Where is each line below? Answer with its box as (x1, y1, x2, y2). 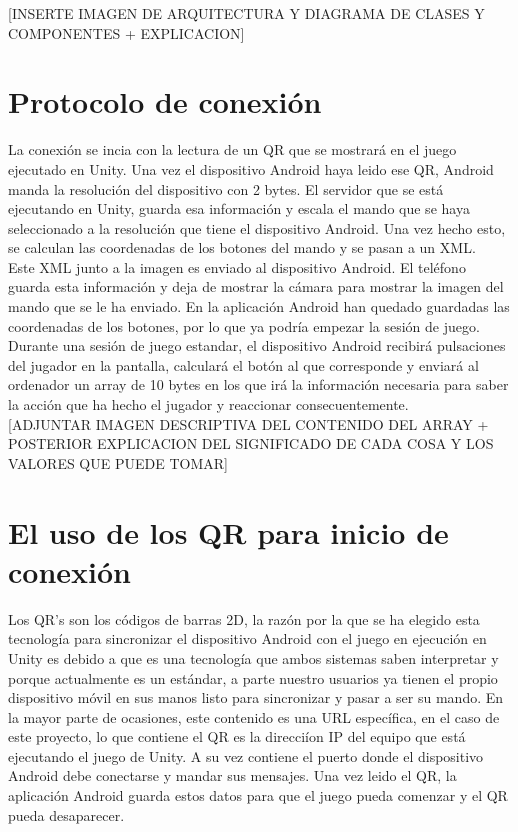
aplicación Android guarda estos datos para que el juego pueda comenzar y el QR (8, 785, 508, 806)
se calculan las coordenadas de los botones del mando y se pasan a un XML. (8, 237, 476, 258)
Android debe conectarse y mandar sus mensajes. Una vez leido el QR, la (8, 765, 457, 786)
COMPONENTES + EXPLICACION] (8, 22, 245, 43)
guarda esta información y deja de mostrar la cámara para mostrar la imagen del (8, 276, 504, 297)
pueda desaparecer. (8, 804, 125, 825)
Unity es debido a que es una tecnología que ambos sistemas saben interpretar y (8, 647, 499, 668)
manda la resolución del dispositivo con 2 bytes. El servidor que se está (8, 178, 444, 199)
